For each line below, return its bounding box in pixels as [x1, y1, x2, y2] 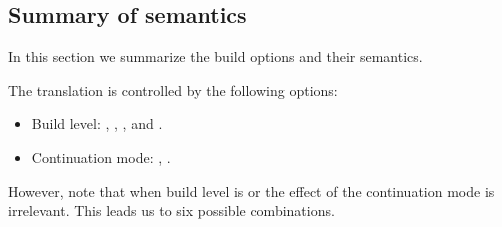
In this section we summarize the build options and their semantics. [8, 46, 423, 67]
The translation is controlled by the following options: [8, 79, 338, 100]
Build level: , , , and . [31, 113, 163, 134]
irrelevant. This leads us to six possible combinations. [8, 200, 335, 221]
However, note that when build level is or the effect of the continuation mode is [8, 180, 495, 201]
